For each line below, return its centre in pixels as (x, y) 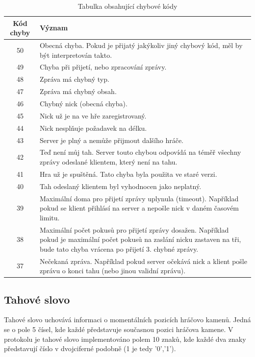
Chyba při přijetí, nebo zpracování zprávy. (103, 67)
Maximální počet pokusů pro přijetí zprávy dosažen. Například (134, 229)
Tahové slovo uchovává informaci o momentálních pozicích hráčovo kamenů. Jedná (127, 320)
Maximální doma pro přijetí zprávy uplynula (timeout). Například (139, 198)
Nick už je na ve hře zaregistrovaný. (93, 115)
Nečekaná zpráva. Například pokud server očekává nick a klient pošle (143, 261)
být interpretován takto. (76, 55)
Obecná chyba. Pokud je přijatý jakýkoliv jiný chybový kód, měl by (141, 45)
